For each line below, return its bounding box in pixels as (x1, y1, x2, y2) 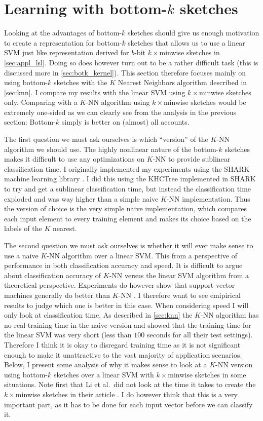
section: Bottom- (4, 117, 56, 127)
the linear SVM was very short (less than (4, 329, 132, 340)
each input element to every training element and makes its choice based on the (4, 213, 251, 223)
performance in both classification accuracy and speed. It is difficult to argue (4, 260, 243, 271)
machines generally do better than (4, 289, 110, 300)
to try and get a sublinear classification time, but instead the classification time (4, 183, 251, 194)
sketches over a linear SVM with (53, 369, 154, 379)
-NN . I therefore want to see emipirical (118, 289, 241, 300)
